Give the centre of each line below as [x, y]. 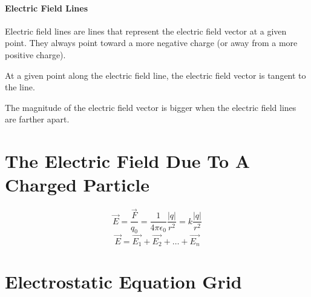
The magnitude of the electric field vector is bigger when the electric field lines [151, 107]
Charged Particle [77, 185]
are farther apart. [37, 119]
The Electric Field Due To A [128, 161]
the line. [20, 87]
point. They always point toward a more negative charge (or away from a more [151, 43]
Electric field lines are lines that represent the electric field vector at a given [146, 31]
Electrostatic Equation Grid [123, 282]
